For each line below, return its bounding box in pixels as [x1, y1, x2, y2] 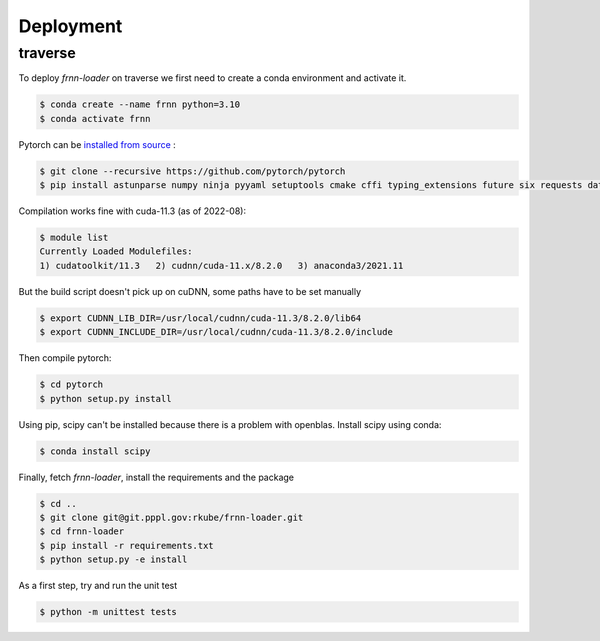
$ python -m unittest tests [39, 606, 177, 618]
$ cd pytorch [39, 379, 104, 390]
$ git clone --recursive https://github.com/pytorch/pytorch [39, 165, 346, 177]
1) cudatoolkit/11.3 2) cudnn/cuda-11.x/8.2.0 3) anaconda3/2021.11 [39, 260, 404, 271]
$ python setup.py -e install [39, 554, 188, 565]
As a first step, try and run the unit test [18, 580, 178, 592]
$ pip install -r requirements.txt [39, 540, 214, 551]
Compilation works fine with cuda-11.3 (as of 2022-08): [18, 205, 247, 217]
